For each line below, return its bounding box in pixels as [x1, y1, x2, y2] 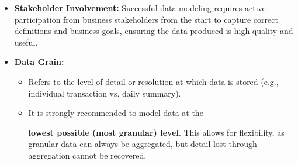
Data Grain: [14, 56, 64, 68]
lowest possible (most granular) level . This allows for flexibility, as [28, 126, 285, 138]
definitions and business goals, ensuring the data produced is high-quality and [14, 25, 293, 37]
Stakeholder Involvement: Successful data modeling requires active [14, 2, 266, 13]
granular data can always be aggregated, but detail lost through [28, 137, 257, 150]
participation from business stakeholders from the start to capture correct [14, 13, 278, 25]
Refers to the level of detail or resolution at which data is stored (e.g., [28, 75, 279, 87]
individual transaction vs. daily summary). [28, 87, 181, 99]
